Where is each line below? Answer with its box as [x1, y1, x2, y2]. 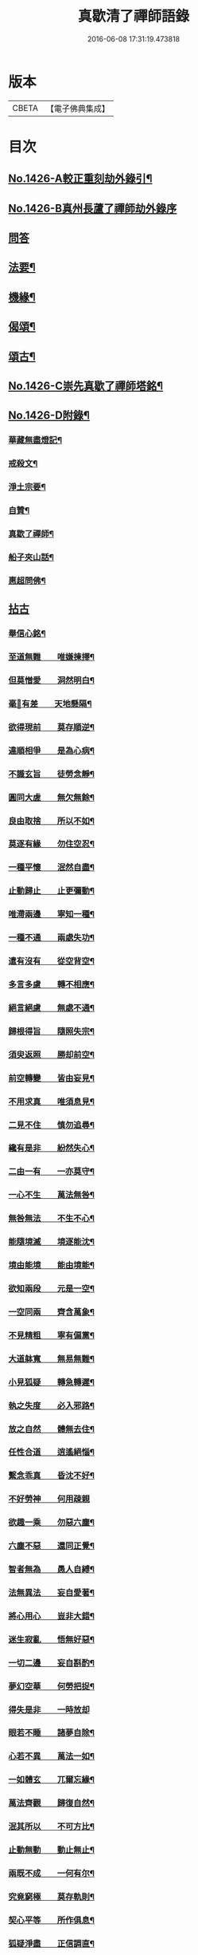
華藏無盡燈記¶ [8, 435, 62, 446]
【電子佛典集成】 [45, 103, 110, 114]
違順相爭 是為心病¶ [8, 745, 95, 756]
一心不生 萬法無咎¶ [8, 1189, 95, 1200]
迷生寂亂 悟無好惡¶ [8, 1634, 95, 1645]
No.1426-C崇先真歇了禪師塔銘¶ [8, 380, 164, 392]
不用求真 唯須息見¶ [8, 1096, 95, 1107]
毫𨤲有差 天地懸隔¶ [8, 698, 92, 709]
